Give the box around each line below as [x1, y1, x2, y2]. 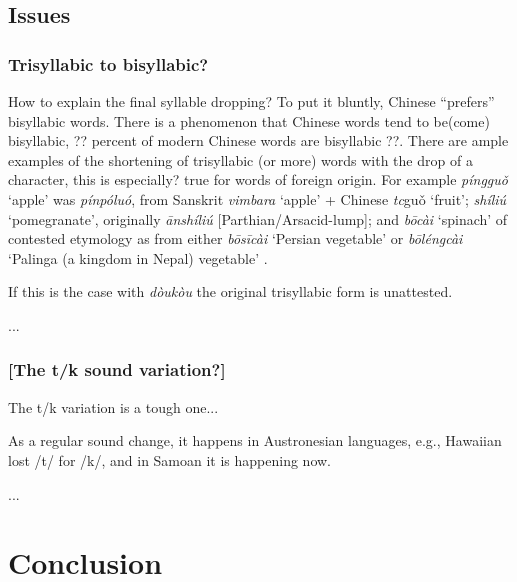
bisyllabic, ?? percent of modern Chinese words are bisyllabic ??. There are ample [8, 130, 509, 151]
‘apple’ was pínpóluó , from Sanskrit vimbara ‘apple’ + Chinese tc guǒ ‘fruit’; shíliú [8, 188, 507, 209]
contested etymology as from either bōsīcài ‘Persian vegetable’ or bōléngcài [8, 228, 463, 249]
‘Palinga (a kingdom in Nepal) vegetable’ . [8, 247, 268, 268]
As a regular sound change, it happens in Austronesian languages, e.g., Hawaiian [8, 430, 502, 451]
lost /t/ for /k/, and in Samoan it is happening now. [8, 449, 332, 470]
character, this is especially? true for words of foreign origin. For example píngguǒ [8, 169, 508, 190]
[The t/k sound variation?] [8, 357, 226, 382]
